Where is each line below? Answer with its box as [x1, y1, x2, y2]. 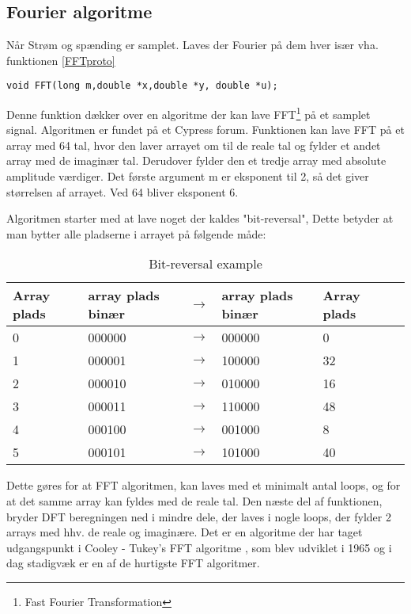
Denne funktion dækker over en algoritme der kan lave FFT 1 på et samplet [6, 104, 371, 122]
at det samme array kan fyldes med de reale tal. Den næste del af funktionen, [6, 493, 383, 509]
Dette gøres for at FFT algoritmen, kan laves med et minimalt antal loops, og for [6, 477, 401, 494]
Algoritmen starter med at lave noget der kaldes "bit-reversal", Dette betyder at [6, 210, 394, 227]
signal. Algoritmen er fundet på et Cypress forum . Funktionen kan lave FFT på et [6, 121, 405, 138]
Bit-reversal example [149, 254, 262, 273]
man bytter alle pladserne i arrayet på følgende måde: [6, 225, 266, 242]
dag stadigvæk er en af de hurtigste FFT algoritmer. [6, 555, 260, 571]
